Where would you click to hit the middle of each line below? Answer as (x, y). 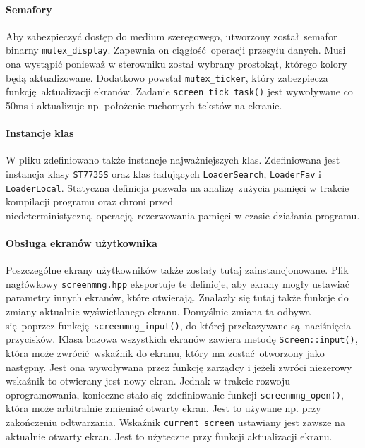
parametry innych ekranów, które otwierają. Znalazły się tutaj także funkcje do (177, 297)
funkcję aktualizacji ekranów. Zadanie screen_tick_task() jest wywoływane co (179, 91)
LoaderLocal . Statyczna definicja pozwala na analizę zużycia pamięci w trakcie (178, 187)
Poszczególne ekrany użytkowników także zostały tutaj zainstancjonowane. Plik (177, 270)
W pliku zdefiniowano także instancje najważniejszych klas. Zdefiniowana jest (173, 160)
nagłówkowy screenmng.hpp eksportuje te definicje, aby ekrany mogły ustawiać (178, 283)
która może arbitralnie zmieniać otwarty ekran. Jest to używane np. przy (163, 408)
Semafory (29, 9)
